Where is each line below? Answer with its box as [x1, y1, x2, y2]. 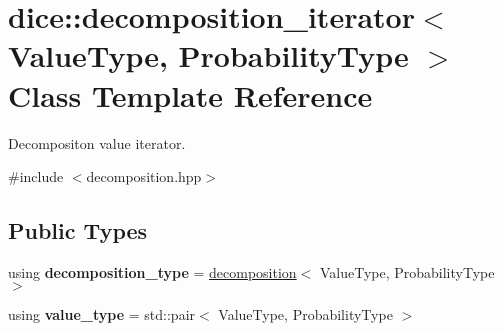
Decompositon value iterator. [8, 132, 186, 153]
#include [8, 166, 64, 187]
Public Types [8, 215, 148, 246]
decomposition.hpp [86, 166, 202, 187]
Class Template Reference [8, 74, 373, 115]
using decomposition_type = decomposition [8, 261, 297, 282]
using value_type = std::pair [8, 304, 196, 325]
